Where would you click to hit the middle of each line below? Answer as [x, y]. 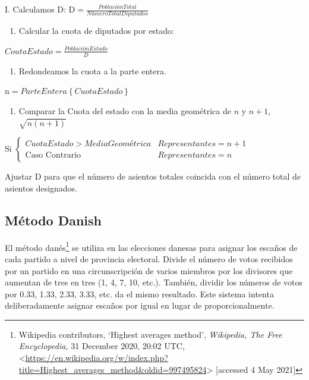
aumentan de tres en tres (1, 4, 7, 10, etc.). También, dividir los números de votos [154, 282]
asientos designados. [41, 188]
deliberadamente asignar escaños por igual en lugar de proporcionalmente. [140, 305]
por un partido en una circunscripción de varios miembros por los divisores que [149, 270]
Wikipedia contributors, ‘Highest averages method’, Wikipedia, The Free [150, 334]
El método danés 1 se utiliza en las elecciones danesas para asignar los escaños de [151, 246]
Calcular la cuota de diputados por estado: [96, 31]
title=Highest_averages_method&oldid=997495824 [113, 369]
